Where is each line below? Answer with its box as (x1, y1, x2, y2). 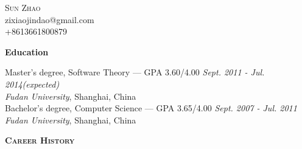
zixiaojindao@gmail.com (5, 13, 94, 26)
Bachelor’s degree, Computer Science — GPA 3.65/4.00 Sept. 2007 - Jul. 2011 (5, 102, 297, 114)
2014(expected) (5, 77, 60, 90)
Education (5, 45, 49, 58)
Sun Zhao (5, 1, 41, 13)
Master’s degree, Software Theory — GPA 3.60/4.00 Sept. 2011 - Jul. (5, 66, 265, 78)
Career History (5, 134, 75, 147)
